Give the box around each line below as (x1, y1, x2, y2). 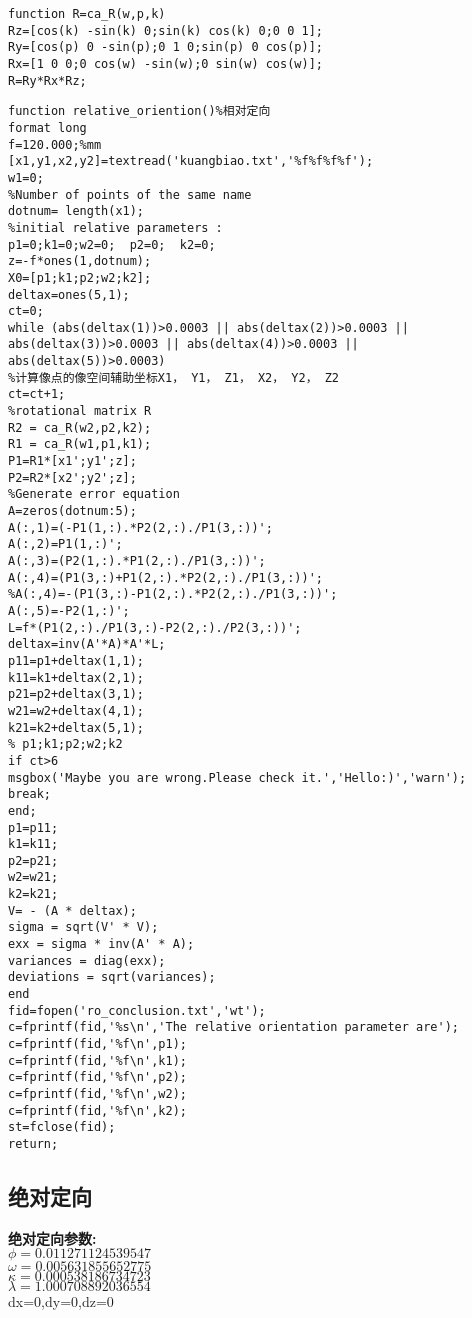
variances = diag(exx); (8, 953, 166, 968)
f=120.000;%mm (8, 137, 102, 152)
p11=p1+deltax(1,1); (8, 653, 145, 668)
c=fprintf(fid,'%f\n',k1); (8, 1053, 187, 1068)
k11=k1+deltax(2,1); (8, 670, 145, 685)
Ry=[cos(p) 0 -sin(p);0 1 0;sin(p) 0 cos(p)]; (8, 40, 323, 55)
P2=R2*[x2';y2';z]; (8, 470, 137, 485)
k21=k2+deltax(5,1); (8, 720, 145, 735)
